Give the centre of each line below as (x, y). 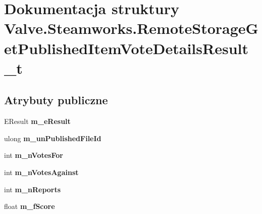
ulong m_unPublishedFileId (53, 138)
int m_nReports (33, 189)
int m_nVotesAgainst (41, 172)
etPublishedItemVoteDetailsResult (126, 48)
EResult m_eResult (37, 121)
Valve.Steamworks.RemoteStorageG (131, 28)
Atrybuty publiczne (56, 100)
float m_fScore (30, 206)
